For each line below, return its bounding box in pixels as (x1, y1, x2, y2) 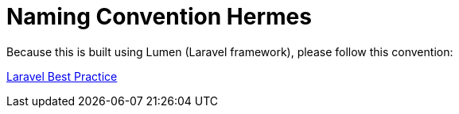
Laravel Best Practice (6, 69, 118, 83)
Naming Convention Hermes (6, 3, 312, 30)
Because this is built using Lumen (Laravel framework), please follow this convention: (6, 44, 453, 59)
